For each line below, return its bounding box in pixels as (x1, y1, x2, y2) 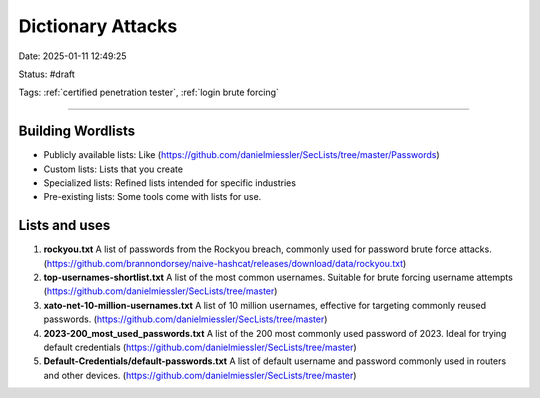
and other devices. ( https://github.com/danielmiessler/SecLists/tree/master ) (43, 369, 357, 381)
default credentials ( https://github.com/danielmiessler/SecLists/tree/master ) (43, 341, 357, 354)
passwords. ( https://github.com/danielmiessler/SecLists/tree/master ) (43, 313, 328, 325)
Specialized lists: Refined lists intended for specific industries (43, 177, 297, 189)
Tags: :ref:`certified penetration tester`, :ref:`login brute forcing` (18, 86, 280, 99)
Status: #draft (18, 68, 75, 80)
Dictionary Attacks (18, 15, 178, 37)
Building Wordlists (18, 123, 135, 140)
